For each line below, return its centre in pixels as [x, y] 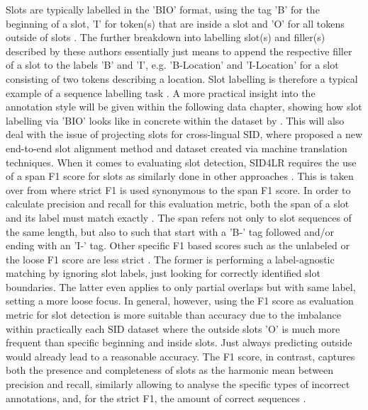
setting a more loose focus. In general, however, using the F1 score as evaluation [180, 301]
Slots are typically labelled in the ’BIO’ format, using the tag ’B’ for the [163, 9]
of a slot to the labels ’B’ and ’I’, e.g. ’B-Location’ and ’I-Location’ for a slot [172, 65]
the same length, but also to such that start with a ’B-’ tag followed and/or [170, 231]
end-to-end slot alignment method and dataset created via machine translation [177, 148]
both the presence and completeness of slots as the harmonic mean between [170, 370]
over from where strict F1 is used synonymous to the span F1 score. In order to [178, 189]
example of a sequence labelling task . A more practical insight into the [161, 92]
